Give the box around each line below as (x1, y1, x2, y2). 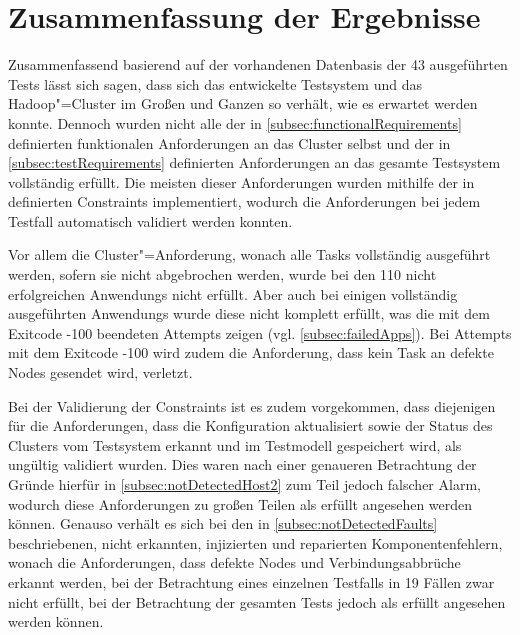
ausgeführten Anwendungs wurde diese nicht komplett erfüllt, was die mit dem (8, 303, 490, 324)
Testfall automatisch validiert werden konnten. (8, 210, 293, 231)
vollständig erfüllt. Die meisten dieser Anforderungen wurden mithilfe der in (8, 171, 475, 192)
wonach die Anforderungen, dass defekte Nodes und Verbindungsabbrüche (8, 552, 461, 573)
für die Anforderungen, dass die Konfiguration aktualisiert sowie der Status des (8, 415, 493, 436)
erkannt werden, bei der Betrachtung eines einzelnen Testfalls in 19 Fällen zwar (8, 571, 495, 592)
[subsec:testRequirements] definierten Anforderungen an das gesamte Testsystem (8, 152, 501, 173)
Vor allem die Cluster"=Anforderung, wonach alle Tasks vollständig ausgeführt (8, 244, 491, 265)
